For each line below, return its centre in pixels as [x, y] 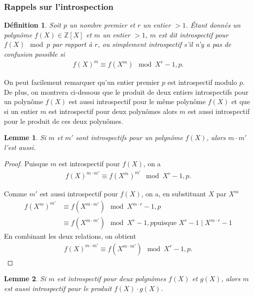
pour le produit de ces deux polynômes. [64, 121]
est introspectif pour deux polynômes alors [113, 111]
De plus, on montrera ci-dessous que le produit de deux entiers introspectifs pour [126, 92]
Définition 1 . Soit [33, 25]
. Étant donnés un [213, 25]
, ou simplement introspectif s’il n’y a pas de [164, 44]
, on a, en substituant [174, 194]
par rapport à [72, 44]
